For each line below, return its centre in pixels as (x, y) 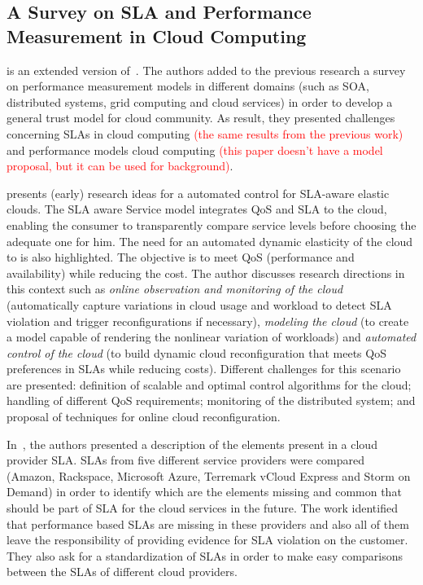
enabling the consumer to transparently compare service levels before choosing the (211, 224)
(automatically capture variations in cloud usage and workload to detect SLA (199, 304)
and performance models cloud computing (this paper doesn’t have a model (195, 150)
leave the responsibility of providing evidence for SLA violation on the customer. (207, 540)
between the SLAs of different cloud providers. (122, 572)
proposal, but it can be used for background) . (120, 166)
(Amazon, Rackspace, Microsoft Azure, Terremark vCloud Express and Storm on (209, 475)
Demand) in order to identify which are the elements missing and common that (204, 492)
